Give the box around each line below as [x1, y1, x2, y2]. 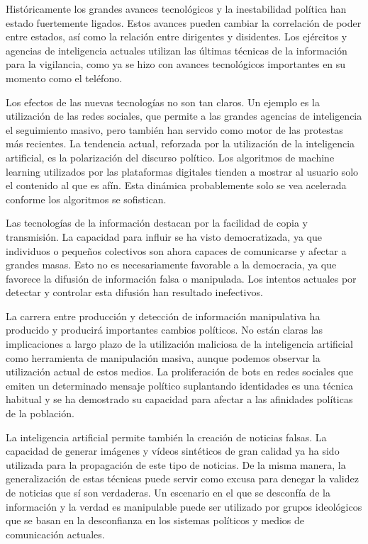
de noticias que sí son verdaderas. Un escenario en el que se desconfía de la [6, 485, 330, 499]
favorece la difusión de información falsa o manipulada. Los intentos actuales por [6, 271, 357, 285]
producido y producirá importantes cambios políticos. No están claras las [6, 322, 323, 337]
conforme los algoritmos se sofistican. [6, 191, 167, 206]
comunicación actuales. [6, 526, 105, 541]
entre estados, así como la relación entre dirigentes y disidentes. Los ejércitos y [6, 29, 347, 44]
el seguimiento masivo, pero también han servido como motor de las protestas [6, 122, 343, 137]
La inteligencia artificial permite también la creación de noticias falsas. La [6, 429, 327, 444]
